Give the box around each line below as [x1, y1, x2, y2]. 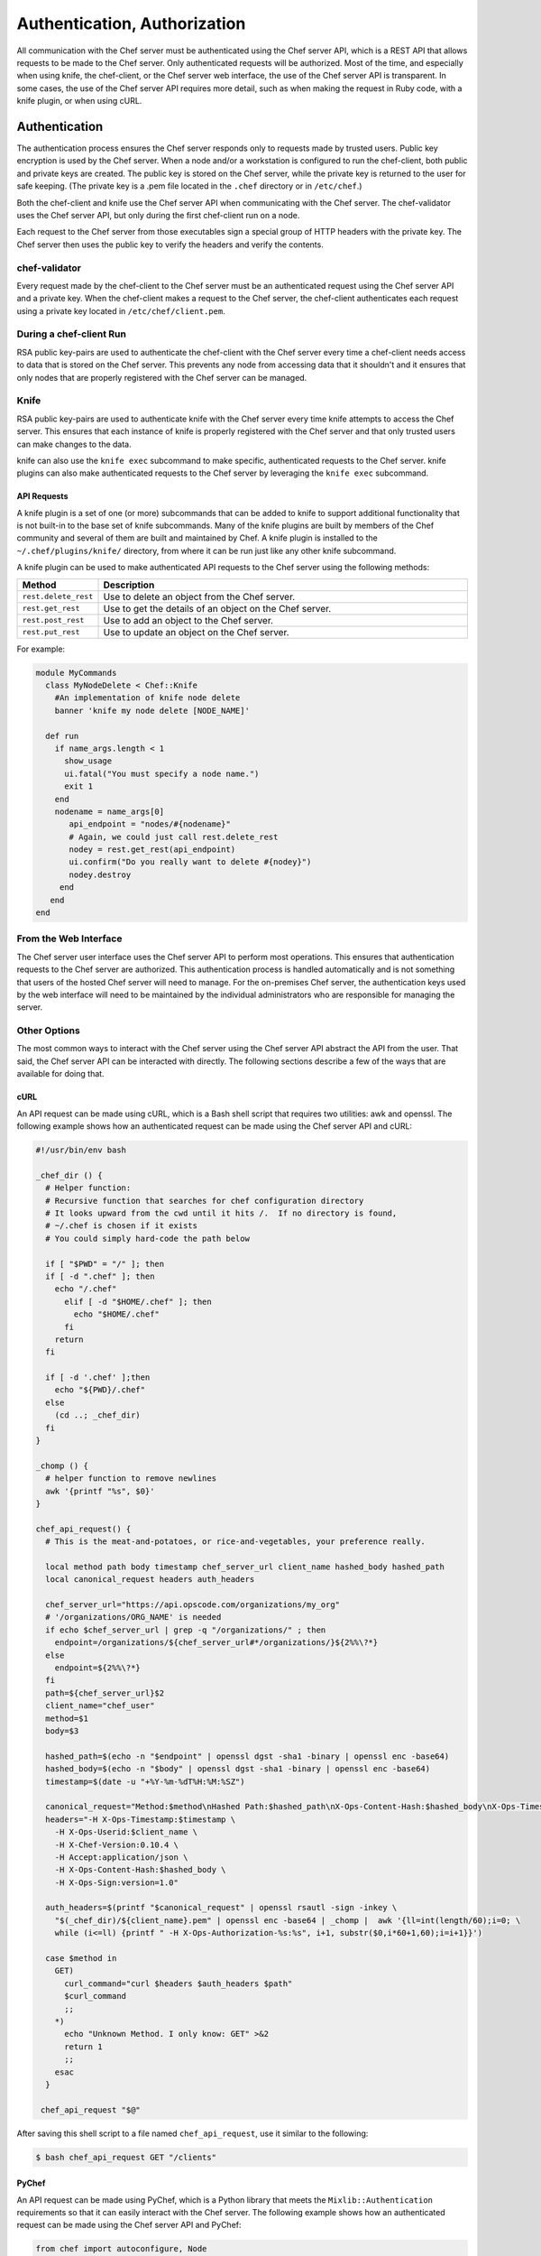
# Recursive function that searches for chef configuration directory [45, 1196, 364, 1206]
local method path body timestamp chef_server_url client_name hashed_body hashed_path [45, 1561, 445, 1572]
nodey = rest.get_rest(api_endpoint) [69, 845, 236, 855]
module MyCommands [35, 668, 117, 678]
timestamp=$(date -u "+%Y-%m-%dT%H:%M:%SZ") [45, 1776, 245, 1787]
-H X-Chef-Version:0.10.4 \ [54, 1839, 179, 1850]
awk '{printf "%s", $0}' [45, 1485, 155, 1496]
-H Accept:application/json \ [54, 1852, 188, 1863]
